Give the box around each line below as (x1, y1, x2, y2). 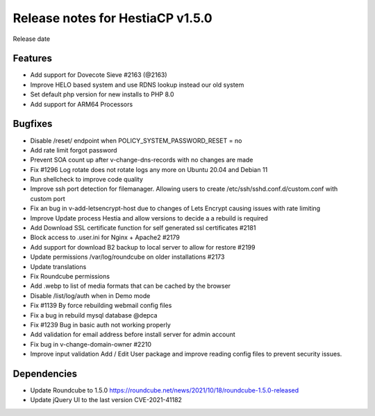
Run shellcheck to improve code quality (30, 175, 144, 184)
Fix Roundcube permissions (30, 272, 110, 280)
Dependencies (12, 367, 78, 379)
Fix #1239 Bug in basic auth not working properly (30, 320, 172, 329)
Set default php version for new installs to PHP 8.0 (30, 90, 174, 98)
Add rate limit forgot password (30, 146, 117, 154)
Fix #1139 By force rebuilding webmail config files (30, 302, 172, 310)
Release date (12, 35, 51, 43)
